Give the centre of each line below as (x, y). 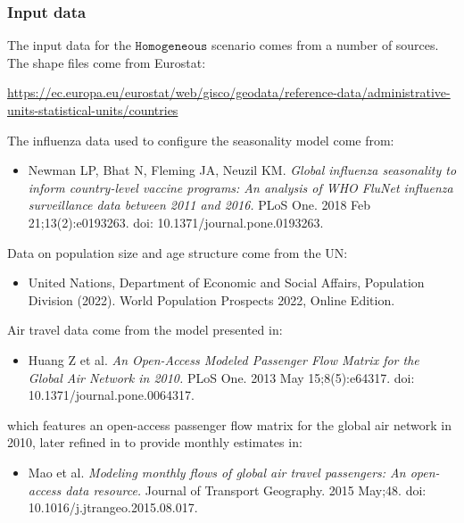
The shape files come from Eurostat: (107, 62)
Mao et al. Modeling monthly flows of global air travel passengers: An (217, 472)
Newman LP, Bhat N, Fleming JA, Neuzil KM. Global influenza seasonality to (242, 170)
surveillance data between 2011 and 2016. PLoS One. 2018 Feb (199, 205)
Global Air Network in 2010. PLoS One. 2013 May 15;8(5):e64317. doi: (221, 377)
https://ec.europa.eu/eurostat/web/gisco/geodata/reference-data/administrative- (229, 92)
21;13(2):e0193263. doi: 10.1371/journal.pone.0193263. (176, 222)
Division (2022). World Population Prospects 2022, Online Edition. (211, 299)
